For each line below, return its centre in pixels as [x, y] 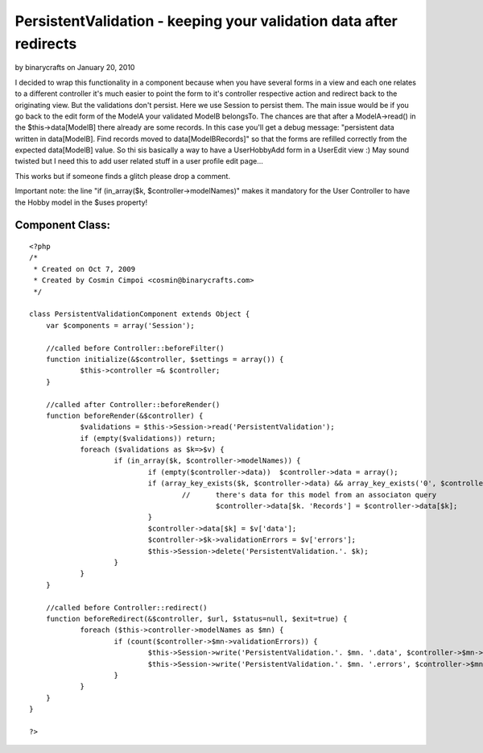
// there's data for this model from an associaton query [309, 495]
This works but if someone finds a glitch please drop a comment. [123, 176]
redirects [46, 44]
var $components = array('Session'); [120, 325]
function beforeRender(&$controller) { [124, 416]
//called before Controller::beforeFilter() [135, 348]
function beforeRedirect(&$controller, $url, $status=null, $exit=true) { [196, 618]
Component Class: [62, 225]
